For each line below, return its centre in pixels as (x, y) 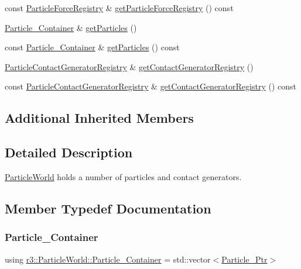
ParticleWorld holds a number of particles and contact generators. (123, 176)
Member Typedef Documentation (108, 208)
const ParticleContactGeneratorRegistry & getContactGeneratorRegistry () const (150, 86)
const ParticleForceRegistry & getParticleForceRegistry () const (119, 8)
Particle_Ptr (244, 259)
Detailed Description (69, 152)
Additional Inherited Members (99, 118)
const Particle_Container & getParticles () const (92, 47)
